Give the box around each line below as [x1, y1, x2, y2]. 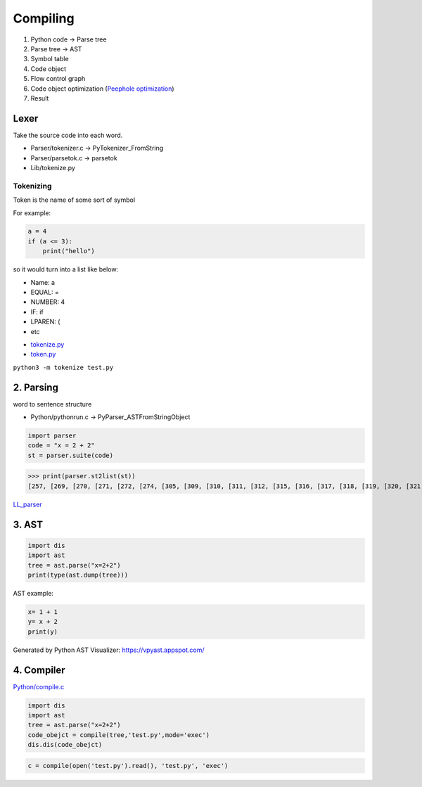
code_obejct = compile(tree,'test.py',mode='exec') [27, 731, 210, 738]
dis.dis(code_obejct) [27, 741, 103, 749]
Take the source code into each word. [13, 131, 123, 139]
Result [30, 94, 49, 102]
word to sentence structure [13, 399, 92, 408]
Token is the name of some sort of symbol [13, 196, 136, 204]
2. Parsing [13, 381, 59, 393]
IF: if [30, 307, 44, 316]
